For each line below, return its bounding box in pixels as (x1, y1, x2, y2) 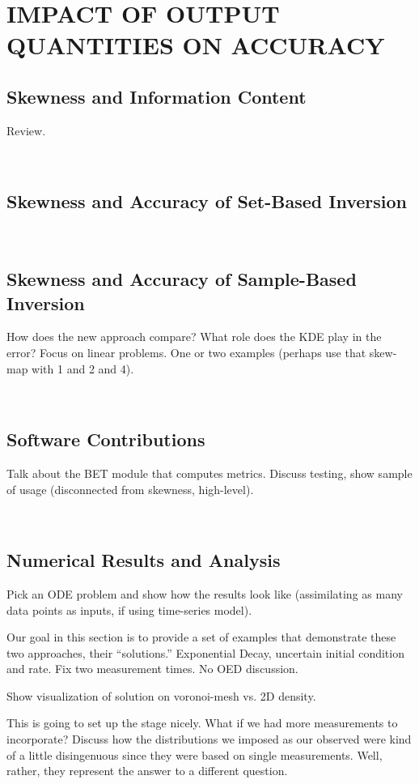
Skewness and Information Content (6, 83, 307, 109)
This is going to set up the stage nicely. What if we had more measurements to (6, 714, 398, 731)
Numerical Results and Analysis (6, 548, 281, 573)
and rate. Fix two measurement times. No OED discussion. (6, 660, 298, 677)
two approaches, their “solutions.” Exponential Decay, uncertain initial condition (6, 644, 404, 661)
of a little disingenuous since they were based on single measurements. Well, (6, 746, 383, 763)
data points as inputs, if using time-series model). (6, 601, 252, 618)
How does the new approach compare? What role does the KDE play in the (6, 328, 382, 345)
